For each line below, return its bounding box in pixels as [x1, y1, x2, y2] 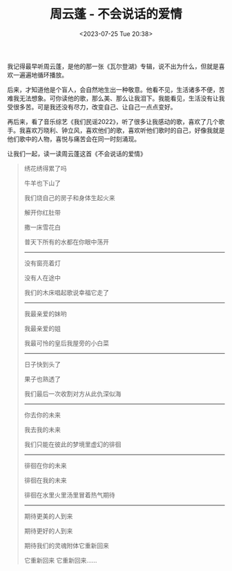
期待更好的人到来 [23, 527, 73, 535]
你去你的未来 [23, 410, 61, 419]
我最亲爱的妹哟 [23, 309, 67, 318]
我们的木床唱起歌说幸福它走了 [23, 288, 109, 296]
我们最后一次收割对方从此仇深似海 [23, 389, 122, 398]
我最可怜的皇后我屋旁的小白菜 [23, 338, 109, 347]
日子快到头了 [23, 360, 61, 368]
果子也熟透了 [23, 374, 61, 383]
